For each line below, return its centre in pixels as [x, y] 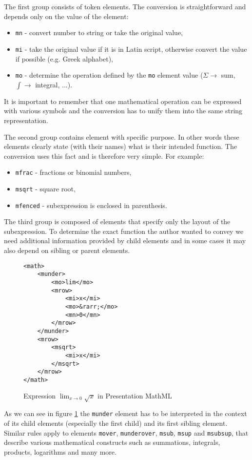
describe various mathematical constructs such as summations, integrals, [112, 442]
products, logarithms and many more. [60, 451]
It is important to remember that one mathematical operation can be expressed [123, 101]
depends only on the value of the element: [66, 16]
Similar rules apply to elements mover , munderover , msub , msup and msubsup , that [126, 432]
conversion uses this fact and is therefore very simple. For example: [104, 156]
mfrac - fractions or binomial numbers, [73, 172]
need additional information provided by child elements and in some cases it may [125, 240]
